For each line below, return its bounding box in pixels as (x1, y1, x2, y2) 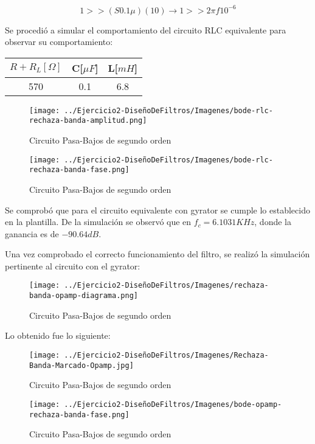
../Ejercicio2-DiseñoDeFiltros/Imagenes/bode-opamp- (64, 400, 282, 409)
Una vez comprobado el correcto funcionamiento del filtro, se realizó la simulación (5, 248, 310, 260)
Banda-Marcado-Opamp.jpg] (29, 361, 134, 370)
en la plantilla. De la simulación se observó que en (5, 215, 192, 228)
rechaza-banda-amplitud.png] (29, 116, 147, 125)
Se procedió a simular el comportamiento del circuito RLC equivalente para (5, 23, 286, 36)
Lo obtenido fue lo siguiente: (5, 329, 111, 342)
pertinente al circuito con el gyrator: (5, 259, 140, 272)
